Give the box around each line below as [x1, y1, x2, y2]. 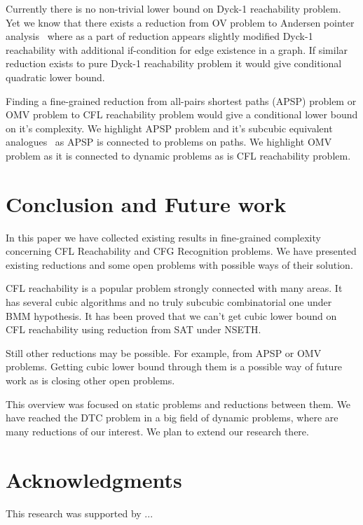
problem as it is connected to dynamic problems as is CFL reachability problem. [6, 148, 351, 162]
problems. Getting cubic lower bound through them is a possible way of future [6, 359, 343, 374]
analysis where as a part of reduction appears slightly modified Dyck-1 [6, 29, 313, 43]
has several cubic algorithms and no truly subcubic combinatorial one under [6, 295, 332, 309]
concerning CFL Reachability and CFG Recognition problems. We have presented [6, 244, 357, 258]
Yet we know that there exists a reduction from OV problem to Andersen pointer [6, 15, 355, 29]
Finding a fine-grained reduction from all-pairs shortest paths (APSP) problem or [6, 93, 357, 108]
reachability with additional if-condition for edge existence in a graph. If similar [6, 42, 348, 57]
